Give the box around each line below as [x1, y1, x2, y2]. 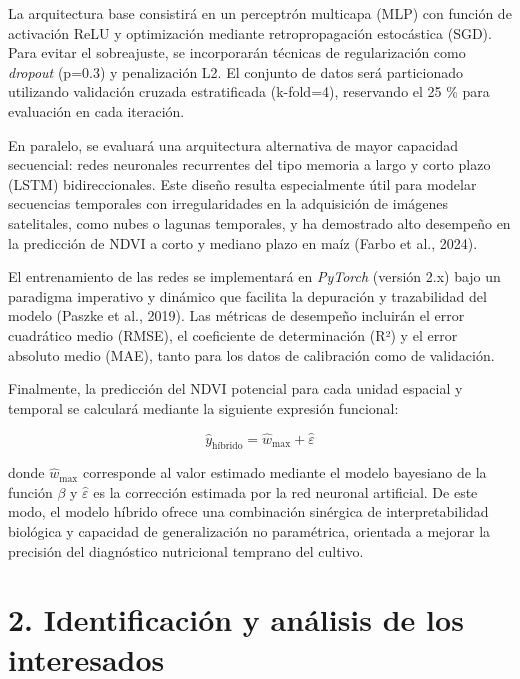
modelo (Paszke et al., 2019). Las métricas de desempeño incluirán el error [8, 305, 465, 326]
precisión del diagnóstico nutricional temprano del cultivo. [8, 540, 364, 561]
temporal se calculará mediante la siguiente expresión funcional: [8, 397, 399, 418]
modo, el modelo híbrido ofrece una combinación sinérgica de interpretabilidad [8, 501, 489, 522]
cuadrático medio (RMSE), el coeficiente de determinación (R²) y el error [8, 324, 458, 345]
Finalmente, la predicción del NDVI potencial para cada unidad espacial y [8, 378, 463, 399]
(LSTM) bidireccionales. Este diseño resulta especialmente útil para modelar [8, 173, 477, 194]
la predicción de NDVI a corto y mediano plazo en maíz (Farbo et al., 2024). [8, 232, 478, 253]
